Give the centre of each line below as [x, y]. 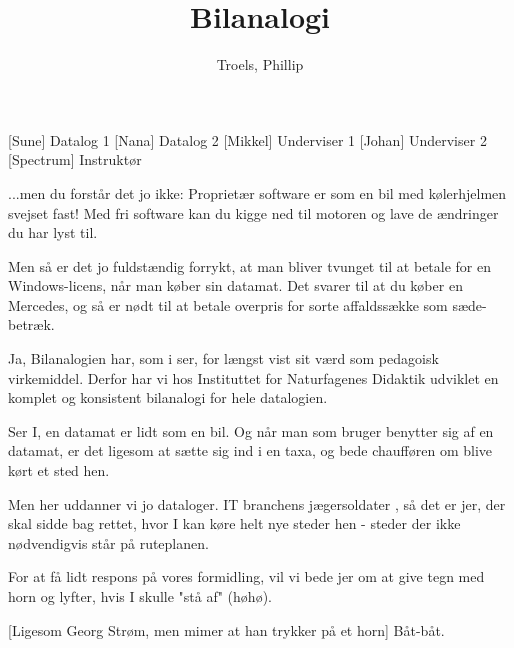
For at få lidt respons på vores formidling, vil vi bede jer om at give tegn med [246, 576]
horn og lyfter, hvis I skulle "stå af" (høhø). [140, 596]
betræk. [31, 324]
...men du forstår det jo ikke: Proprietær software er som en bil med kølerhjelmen [257, 192]
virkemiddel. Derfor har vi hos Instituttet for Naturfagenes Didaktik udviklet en [253, 377]
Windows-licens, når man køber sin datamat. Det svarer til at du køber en [235, 285]
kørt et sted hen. [59, 470]
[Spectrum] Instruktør [75, 159]
